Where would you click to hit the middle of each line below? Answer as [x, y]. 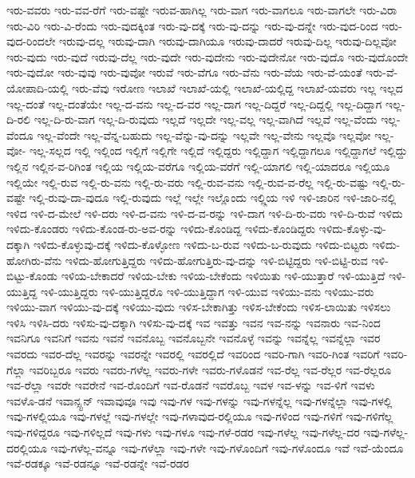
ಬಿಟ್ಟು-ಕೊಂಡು [32, 276]
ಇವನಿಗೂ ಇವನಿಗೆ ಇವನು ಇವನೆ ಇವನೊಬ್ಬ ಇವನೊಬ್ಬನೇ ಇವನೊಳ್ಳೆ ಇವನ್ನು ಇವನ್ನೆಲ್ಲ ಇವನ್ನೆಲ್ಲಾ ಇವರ [194, 338]
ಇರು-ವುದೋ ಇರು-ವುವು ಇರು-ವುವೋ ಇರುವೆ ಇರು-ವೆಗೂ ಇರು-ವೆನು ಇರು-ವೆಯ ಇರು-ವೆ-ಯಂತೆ [184, 72]
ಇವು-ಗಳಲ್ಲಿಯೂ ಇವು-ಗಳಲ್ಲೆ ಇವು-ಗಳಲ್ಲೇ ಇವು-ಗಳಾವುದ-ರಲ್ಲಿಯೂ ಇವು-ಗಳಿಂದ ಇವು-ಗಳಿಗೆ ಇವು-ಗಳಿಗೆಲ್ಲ [200, 416]
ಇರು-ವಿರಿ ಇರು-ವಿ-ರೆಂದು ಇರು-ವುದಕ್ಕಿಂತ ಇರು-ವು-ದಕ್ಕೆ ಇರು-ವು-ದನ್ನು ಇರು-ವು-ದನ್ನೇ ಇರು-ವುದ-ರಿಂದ [192, 25]
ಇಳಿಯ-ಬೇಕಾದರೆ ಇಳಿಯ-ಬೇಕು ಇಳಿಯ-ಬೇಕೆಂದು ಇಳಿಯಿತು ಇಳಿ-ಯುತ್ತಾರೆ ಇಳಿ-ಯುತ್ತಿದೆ [223, 276]
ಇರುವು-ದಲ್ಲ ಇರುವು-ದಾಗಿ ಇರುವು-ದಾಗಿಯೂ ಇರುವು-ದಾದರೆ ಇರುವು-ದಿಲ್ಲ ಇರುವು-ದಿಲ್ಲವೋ [228, 41]
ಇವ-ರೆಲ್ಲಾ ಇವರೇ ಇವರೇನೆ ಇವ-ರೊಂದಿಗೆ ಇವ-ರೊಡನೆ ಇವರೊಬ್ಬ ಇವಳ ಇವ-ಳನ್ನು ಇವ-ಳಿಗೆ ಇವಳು [191, 385]
